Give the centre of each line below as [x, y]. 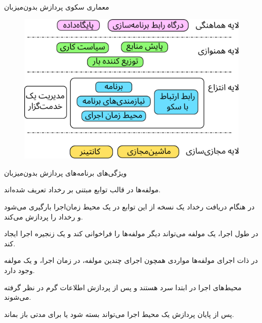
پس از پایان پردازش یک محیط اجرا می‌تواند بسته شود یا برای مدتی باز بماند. [119, 314]
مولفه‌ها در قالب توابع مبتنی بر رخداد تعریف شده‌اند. [82, 190]
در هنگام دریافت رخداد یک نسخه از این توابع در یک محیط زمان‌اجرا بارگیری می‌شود [129, 206]
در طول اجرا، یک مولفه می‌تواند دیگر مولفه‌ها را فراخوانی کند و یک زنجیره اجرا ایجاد [131, 233]
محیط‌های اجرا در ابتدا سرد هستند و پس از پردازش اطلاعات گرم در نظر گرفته [123, 287]
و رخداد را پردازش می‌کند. [43, 216]
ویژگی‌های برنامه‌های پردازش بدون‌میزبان [65, 172]
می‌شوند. [18, 297]
